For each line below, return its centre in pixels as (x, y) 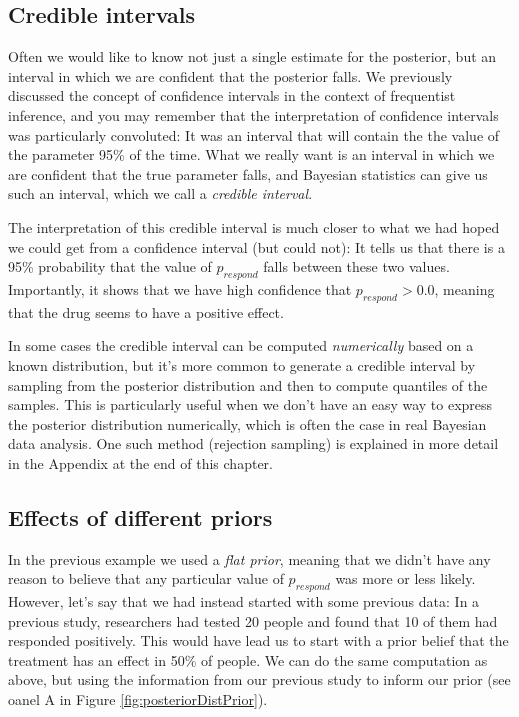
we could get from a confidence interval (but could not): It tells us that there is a (256, 246)
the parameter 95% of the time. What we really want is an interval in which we (251, 154)
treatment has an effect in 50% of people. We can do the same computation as (248, 659)
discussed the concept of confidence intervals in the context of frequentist (232, 95)
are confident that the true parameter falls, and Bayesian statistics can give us (248, 173)
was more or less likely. (405, 578)
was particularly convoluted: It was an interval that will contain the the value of (254, 134)
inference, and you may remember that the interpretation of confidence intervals (253, 114)
